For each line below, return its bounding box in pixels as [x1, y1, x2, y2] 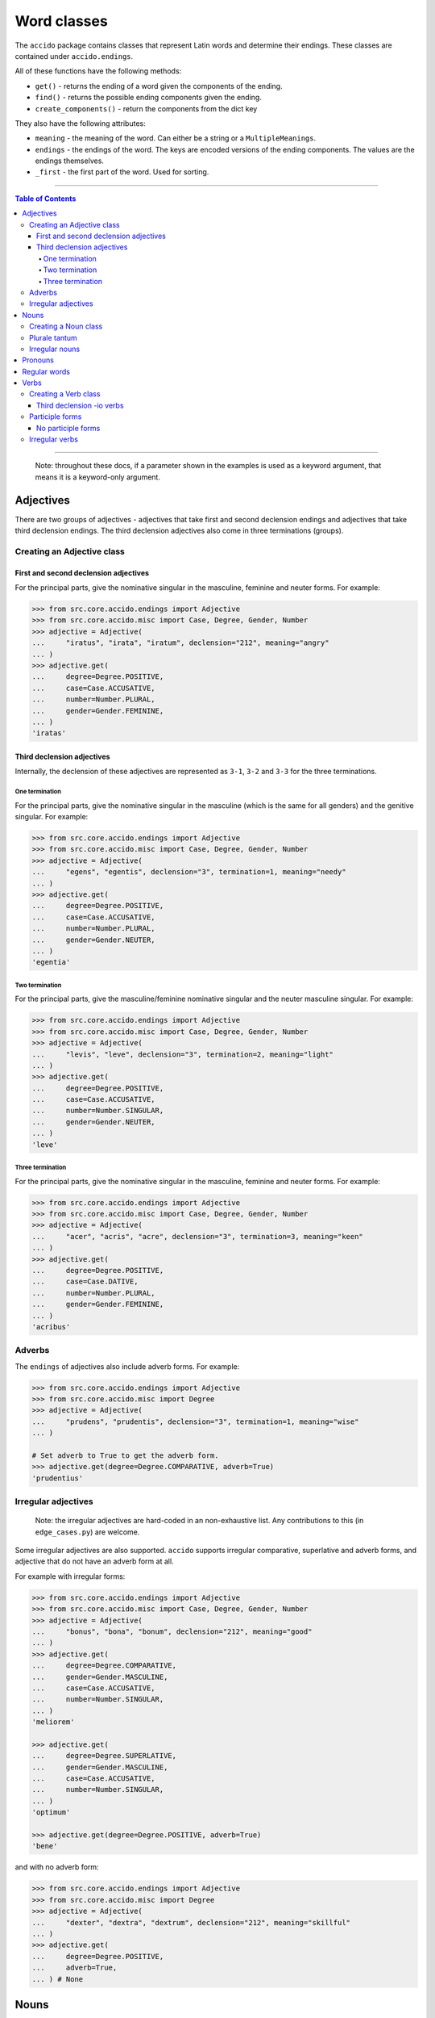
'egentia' [31, 957, 71, 967]
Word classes [14, 12, 108, 30]
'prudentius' [31, 1473, 84, 1483]
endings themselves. [35, 156, 105, 165]
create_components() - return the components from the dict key [35, 103, 258, 113]
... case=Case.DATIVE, [31, 1277, 139, 1287]
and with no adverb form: [14, 1862, 100, 1872]
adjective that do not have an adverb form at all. [14, 1556, 174, 1566]
